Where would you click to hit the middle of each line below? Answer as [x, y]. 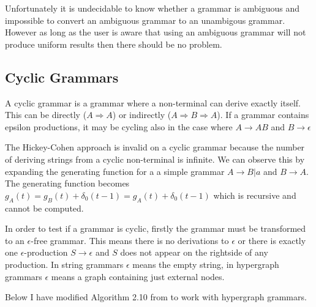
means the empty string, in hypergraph [206, 264]
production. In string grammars [64, 264]
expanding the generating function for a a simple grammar [115, 171]
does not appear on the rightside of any [194, 252]
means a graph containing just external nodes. [138, 276]
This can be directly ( [46, 115]
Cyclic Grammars [62, 77]
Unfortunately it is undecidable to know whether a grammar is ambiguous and [152, 8]
